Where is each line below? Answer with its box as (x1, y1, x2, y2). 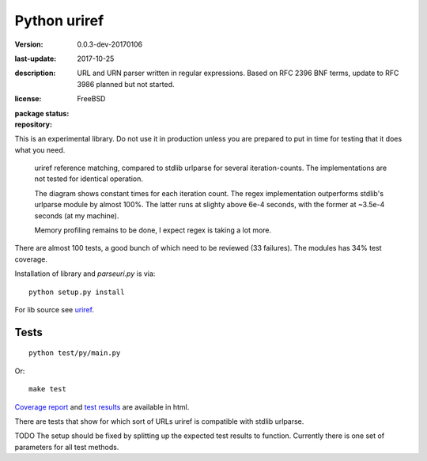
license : (14, 94, 42, 104)
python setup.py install (28, 287, 125, 297)
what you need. (14, 145, 66, 154)
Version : (14, 40, 43, 49)
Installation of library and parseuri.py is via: (14, 269, 156, 278)
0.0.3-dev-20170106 (77, 40, 142, 49)
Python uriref (14, 12, 104, 29)
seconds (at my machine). (34, 210, 119, 221)
